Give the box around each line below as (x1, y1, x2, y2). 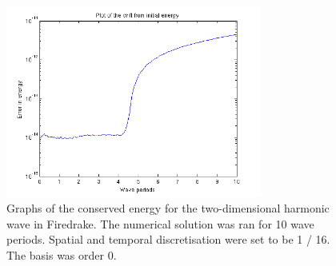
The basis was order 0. (6, 246, 117, 263)
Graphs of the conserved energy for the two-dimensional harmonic (6, 200, 330, 216)
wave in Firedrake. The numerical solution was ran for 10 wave (6, 215, 314, 232)
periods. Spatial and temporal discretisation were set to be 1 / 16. (6, 231, 330, 248)
